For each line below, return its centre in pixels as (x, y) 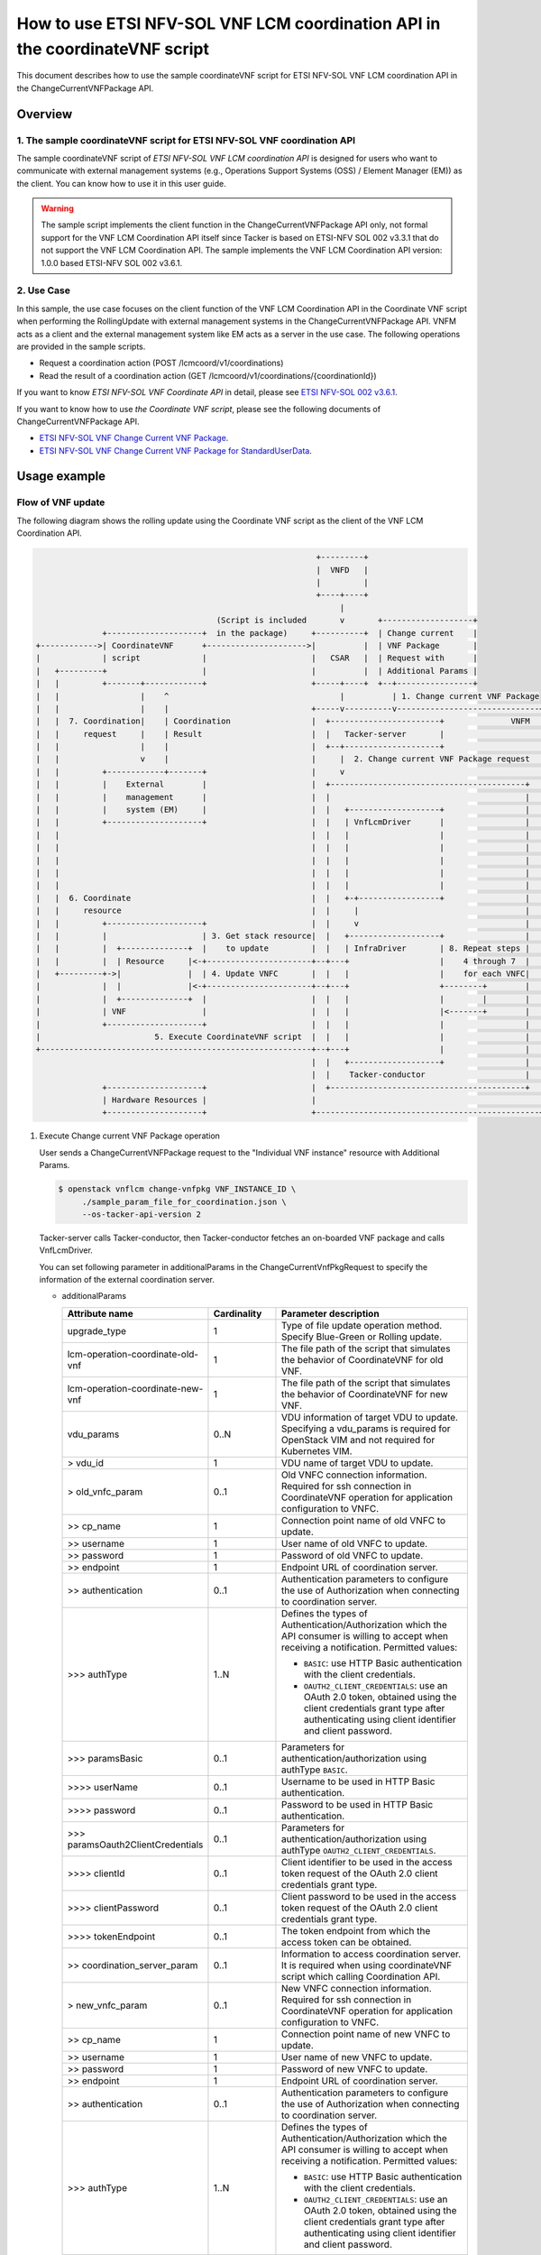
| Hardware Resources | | (209, 1100)
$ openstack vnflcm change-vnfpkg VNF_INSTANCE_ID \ (177, 1189)
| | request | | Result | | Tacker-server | (240, 734)
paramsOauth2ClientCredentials (135, 1845)
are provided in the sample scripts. (81, 346)
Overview (45, 114)
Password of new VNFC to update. (354, 2068)
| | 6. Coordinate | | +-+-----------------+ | (283, 898)
